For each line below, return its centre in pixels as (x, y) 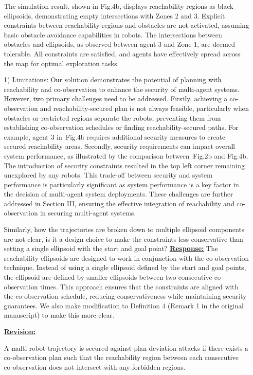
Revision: (20, 331)
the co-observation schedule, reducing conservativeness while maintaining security (125, 296)
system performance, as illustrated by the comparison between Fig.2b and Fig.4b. (126, 155)
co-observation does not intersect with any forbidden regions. (95, 366)
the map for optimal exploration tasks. (62, 63)
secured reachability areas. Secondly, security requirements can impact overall (120, 146)
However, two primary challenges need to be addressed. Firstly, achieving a (116, 98)
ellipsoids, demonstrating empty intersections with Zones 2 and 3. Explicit (115, 15)
